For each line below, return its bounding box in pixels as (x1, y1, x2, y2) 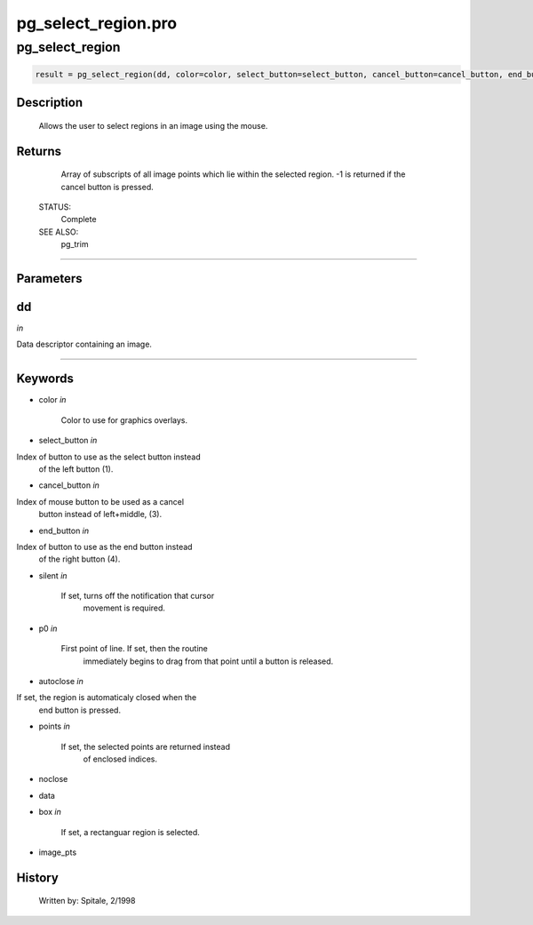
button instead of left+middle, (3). (38, 509, 163, 520)
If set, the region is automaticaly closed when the (16, 692, 197, 703)
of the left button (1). (38, 463, 114, 474)
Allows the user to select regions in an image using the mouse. (38, 120, 268, 131)
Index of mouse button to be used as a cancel (16, 496, 185, 506)
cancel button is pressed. (60, 181, 155, 192)
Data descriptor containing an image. (16, 339, 153, 350)
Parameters (16, 271, 83, 286)
